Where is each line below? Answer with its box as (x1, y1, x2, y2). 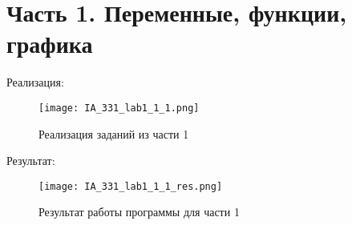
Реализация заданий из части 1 (38, 125, 189, 142)
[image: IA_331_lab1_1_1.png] (38, 102, 200, 114)
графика (6, 27, 93, 60)
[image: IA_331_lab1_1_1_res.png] (38, 180, 223, 192)
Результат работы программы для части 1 (38, 203, 240, 220)
